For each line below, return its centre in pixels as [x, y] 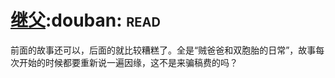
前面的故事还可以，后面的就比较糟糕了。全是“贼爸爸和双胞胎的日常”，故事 [163, 50]
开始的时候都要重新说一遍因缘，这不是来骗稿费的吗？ [128, 62]
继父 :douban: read [85, 20]
